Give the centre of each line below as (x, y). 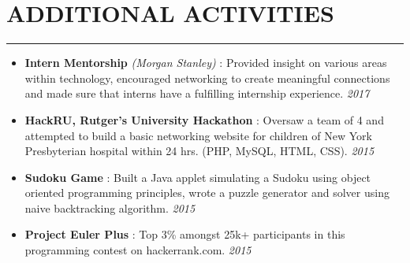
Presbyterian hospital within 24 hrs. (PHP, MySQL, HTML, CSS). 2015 (199, 151)
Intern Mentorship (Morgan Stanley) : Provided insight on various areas (206, 63)
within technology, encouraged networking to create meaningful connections (207, 78)
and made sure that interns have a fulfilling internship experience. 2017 (197, 93)
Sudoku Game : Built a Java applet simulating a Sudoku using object (198, 177)
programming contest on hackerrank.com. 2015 (138, 250)
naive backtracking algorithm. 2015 (110, 207)
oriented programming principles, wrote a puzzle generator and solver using (207, 193)
